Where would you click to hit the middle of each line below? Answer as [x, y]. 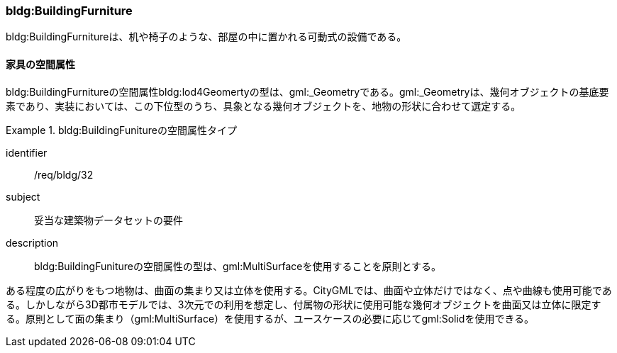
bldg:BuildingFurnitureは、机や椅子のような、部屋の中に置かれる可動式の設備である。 [206, 37]
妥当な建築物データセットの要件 [109, 220]
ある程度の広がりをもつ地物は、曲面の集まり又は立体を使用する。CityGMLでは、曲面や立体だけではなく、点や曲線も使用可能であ [309, 290]
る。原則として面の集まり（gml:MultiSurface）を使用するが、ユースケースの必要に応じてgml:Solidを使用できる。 [270, 318]
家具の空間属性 [40, 64]
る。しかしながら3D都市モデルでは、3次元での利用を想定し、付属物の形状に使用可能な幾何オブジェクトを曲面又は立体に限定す [304, 304]
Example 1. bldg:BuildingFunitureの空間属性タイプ [121, 130]
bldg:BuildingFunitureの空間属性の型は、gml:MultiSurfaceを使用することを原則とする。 [238, 266]
